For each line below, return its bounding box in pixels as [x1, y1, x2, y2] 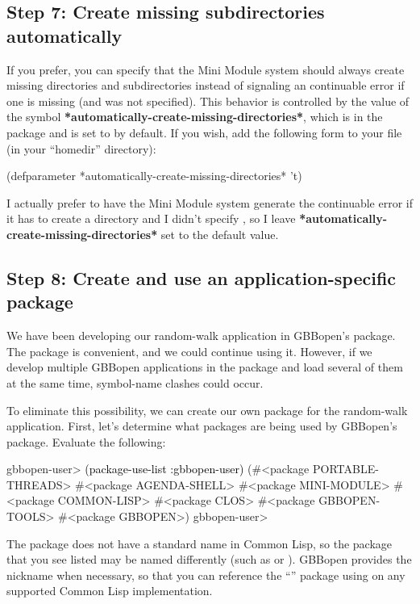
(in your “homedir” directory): [6, 140, 156, 157]
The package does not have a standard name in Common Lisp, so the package [6, 535, 393, 552]
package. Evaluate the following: [6, 433, 166, 450]
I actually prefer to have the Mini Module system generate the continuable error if [6, 194, 413, 211]
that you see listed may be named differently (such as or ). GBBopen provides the [6, 551, 412, 568]
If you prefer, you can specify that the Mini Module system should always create [6, 61, 405, 78]
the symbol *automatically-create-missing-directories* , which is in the [6, 108, 383, 125]
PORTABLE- [312, 460, 379, 477]
